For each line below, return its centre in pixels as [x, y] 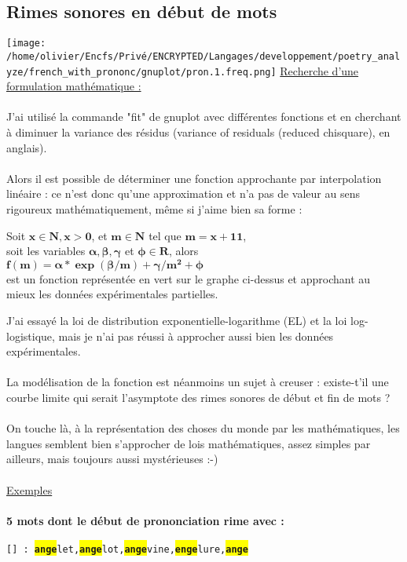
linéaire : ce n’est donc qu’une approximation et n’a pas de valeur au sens [183, 193]
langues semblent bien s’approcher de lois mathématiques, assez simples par [189, 443]
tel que [165, 235]
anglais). [27, 147]
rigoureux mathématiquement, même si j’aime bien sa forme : [154, 208]
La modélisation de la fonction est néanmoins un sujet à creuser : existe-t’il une [198, 382]
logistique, [31, 336]
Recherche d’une [319, 70]
